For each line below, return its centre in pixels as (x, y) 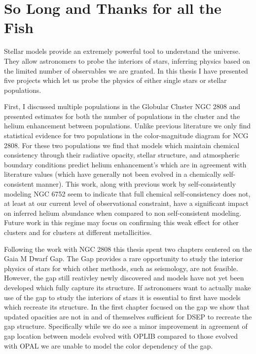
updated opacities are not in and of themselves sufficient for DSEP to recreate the (128, 316)
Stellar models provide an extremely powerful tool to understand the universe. (122, 51)
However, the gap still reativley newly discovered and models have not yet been (124, 278)
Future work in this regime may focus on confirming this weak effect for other (121, 222)
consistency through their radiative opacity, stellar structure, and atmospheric (122, 155)
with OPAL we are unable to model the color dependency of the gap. (109, 345)
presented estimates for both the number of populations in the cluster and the (122, 116)
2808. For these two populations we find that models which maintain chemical (122, 145)
